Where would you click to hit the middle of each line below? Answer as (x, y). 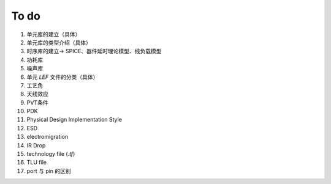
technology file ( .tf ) (51, 154)
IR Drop (36, 145)
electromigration (48, 137)
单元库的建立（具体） (54, 34)
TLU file (37, 163)
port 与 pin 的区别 (49, 171)
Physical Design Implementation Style (74, 120)
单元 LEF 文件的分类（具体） (63, 77)
